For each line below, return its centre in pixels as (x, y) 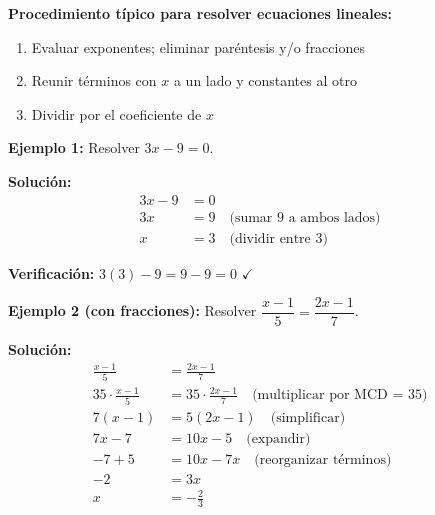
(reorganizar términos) (323, 459)
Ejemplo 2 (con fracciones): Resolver (132, 310)
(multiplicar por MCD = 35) (340, 395)
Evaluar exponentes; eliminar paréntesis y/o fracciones (198, 46)
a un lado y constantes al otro (265, 80)
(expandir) (278, 438)
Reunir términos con (94, 80)
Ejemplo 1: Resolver (74, 147)
